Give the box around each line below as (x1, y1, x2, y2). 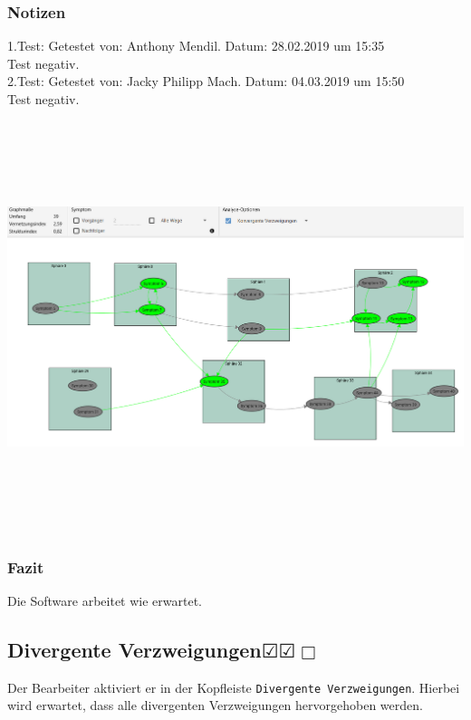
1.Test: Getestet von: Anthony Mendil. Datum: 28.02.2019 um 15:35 (7, 36, 385, 55)
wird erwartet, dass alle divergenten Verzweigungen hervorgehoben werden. (7, 696, 423, 715)
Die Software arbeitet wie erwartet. (7, 590, 202, 610)
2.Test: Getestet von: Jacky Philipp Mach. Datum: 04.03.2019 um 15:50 (7, 72, 405, 91)
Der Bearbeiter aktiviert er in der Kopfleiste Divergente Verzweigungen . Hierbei (7, 677, 460, 696)
